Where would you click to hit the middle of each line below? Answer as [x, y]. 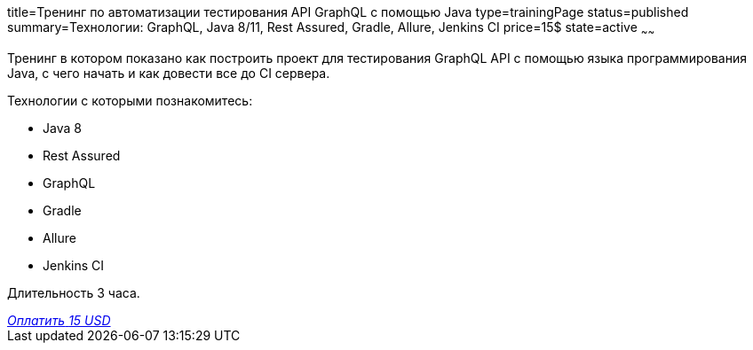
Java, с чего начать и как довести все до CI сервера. [169, 73]
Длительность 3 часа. [74, 292]
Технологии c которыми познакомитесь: [130, 100]
